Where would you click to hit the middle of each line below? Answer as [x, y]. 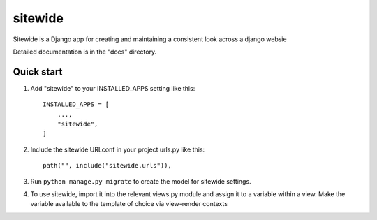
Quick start [38, 72]
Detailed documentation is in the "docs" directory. [85, 52]
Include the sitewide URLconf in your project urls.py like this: [118, 149]
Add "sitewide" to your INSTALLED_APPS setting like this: [113, 88]
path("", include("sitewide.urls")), [108, 166]
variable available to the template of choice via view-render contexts [129, 204]
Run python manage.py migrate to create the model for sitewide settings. [141, 181]
